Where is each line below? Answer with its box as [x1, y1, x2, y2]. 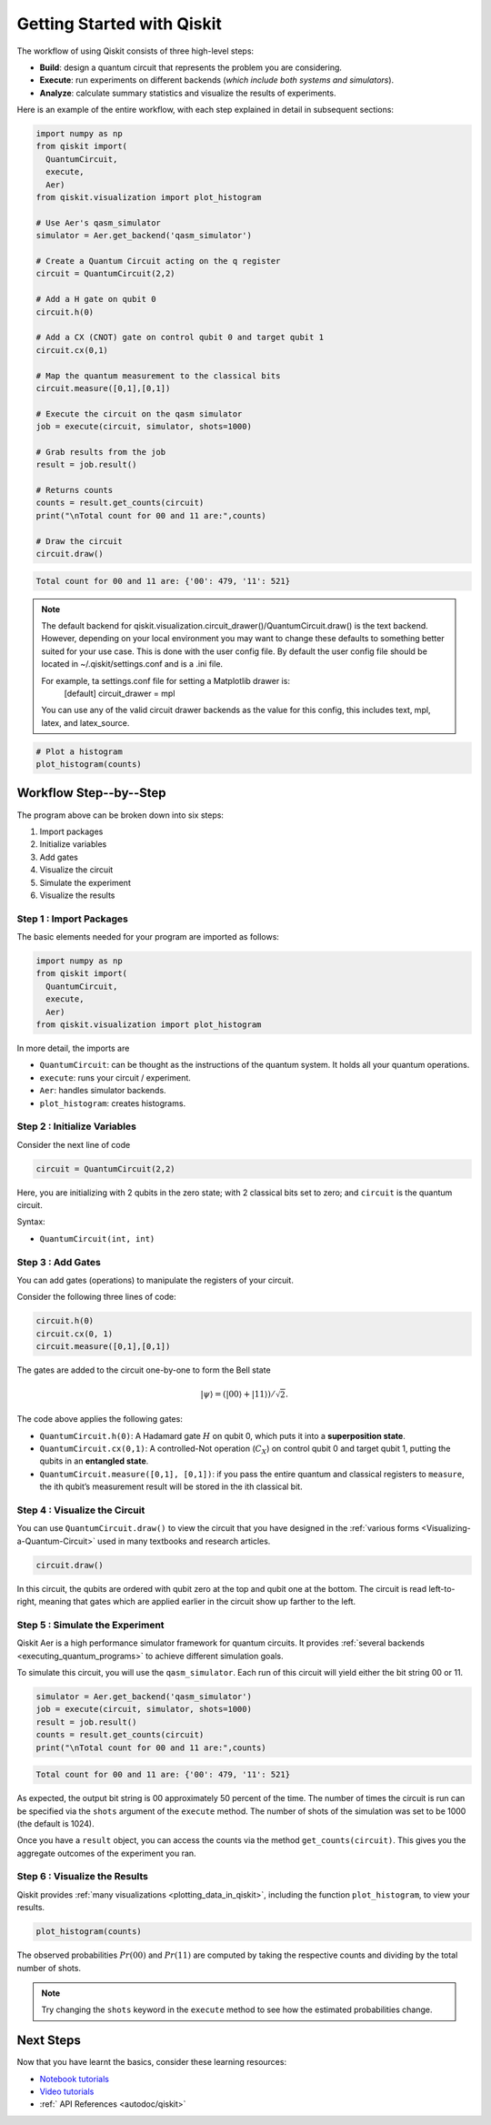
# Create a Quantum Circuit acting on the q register [35, 256, 281, 266]
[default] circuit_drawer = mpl [64, 688, 175, 699]
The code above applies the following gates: [16, 1414, 184, 1425]
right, [16, 1596, 37, 1607]
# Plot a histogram [35, 746, 123, 757]
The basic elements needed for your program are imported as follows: [16, 932, 279, 942]
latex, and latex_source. [41, 717, 130, 728]
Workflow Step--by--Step [16, 785, 167, 801]
